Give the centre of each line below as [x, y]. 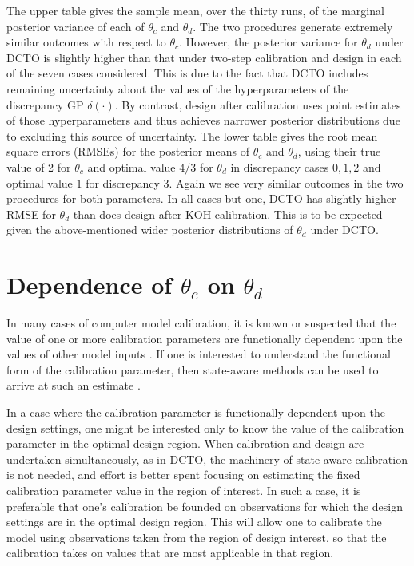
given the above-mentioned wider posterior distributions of [150, 230]
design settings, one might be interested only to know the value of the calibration [205, 427]
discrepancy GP [45, 104]
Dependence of [90, 285]
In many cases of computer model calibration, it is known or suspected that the [201, 323]
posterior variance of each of [76, 26]
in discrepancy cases [280, 166]
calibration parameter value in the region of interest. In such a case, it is [184, 490]
